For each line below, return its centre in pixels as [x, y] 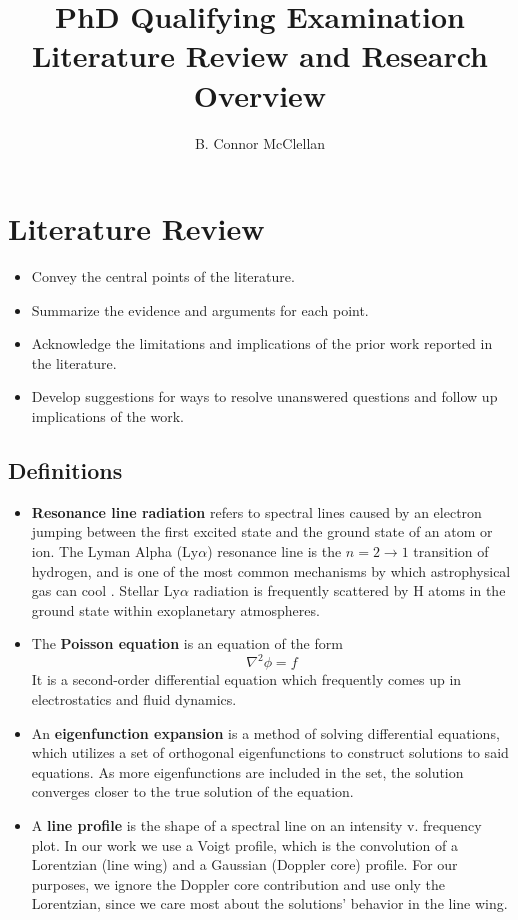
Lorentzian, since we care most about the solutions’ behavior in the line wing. [269, 903]
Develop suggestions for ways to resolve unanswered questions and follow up [264, 396]
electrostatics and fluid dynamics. [134, 699]
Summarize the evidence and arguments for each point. [200, 309]
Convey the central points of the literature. [163, 276]
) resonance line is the [274, 550]
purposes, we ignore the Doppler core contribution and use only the [238, 883]
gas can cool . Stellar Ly [105, 590]
